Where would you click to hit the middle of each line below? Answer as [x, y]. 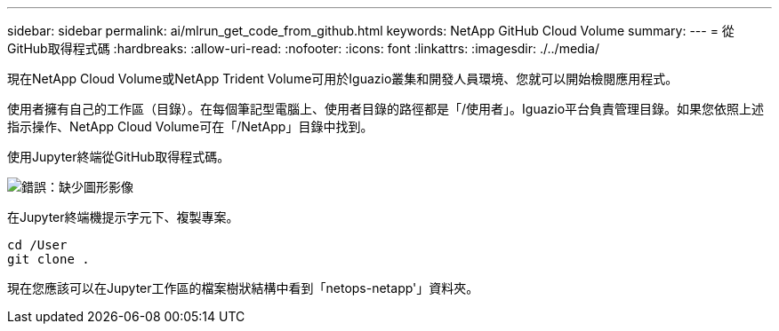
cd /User [37, 245]
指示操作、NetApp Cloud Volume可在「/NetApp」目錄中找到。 [190, 126]
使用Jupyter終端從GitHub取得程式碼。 [119, 157]
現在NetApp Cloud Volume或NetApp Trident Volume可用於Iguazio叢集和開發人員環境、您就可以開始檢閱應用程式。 [343, 79]
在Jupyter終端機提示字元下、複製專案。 [123, 217]
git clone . [48, 259]
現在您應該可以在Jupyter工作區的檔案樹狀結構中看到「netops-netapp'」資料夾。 [243, 288]
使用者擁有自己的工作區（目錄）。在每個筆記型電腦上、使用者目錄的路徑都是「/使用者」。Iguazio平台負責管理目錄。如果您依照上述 [386, 109]
